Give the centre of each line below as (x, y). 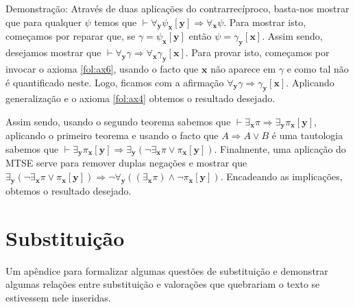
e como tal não (318, 68)
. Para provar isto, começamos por (257, 52)
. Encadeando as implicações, (281, 176)
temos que (115, 22)
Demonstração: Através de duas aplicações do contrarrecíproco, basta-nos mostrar (177, 8)
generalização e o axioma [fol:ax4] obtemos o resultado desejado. (140, 98)
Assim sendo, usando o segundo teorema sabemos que (118, 121)
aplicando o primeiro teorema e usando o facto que (112, 135)
